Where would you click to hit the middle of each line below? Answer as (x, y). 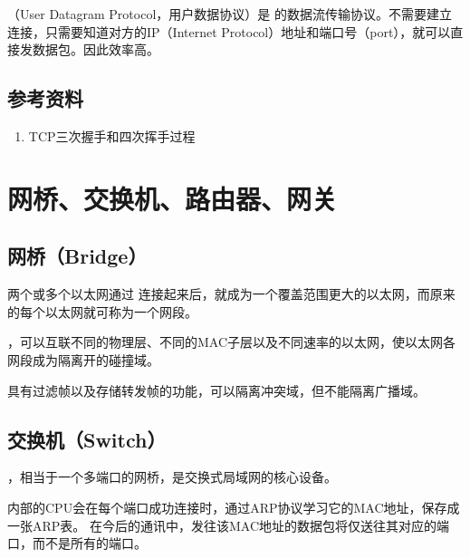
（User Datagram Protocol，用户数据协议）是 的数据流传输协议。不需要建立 (230, 14)
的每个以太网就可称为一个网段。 (102, 311)
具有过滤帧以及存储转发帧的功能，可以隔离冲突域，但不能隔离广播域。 (216, 390)
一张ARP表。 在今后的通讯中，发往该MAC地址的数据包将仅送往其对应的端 (229, 525)
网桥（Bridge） (77, 256)
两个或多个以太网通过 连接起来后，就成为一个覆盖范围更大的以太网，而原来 (231, 294)
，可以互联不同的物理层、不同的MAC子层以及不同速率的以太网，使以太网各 (232, 342)
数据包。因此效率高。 (96, 49)
